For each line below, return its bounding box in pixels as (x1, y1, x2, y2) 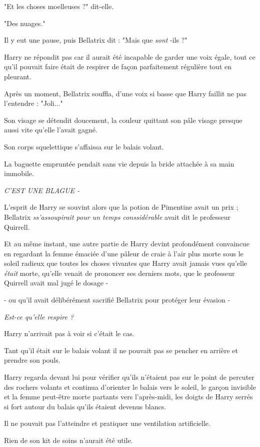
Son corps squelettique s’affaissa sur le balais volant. (4, 141, 164, 152)
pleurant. (4, 71, 31, 81)
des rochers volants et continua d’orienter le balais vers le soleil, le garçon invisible (4, 381, 256, 392)
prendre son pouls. (4, 355, 60, 365)
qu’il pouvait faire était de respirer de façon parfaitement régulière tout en (4, 61, 231, 72)
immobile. (4, 168, 34, 179)
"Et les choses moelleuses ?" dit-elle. (4, 1, 114, 11)
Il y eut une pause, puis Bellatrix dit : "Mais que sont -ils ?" (4, 35, 187, 45)
